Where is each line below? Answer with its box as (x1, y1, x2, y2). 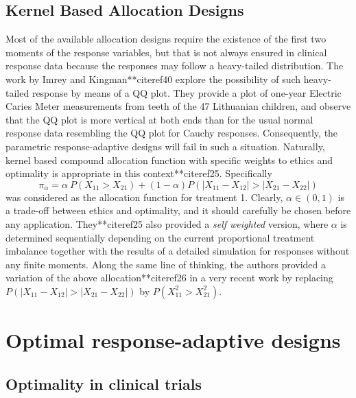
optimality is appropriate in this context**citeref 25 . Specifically (5, 166, 272, 180)
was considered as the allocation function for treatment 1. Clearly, (5, 189, 283, 204)
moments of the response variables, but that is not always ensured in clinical (5, 45, 327, 59)
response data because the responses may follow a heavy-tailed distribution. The (5, 58, 344, 73)
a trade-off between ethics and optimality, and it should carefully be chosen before (5, 203, 351, 218)
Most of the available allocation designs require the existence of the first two (5, 32, 327, 46)
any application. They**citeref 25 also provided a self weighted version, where (5, 216, 329, 231)
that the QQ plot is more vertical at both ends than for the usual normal (5, 112, 313, 126)
